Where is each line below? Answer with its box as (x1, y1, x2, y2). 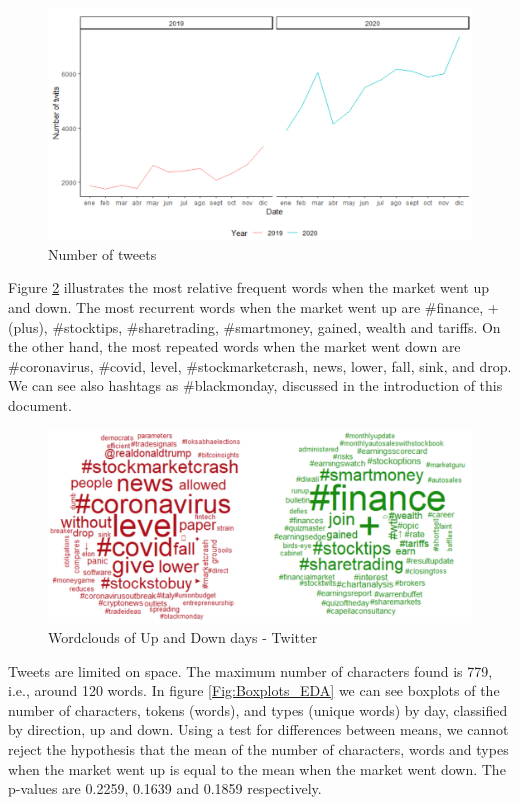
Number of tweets (48, 243, 157, 264)
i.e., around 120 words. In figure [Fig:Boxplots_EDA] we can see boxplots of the (8, 680, 500, 701)
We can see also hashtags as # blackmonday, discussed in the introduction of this (8, 375, 503, 396)
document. (8, 395, 72, 416)
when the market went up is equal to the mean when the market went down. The (8, 758, 506, 779)
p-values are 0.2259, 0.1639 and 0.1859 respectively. (8, 778, 322, 799)
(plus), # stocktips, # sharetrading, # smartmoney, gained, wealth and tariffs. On (8, 316, 501, 337)
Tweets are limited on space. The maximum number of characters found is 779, (8, 660, 493, 681)
